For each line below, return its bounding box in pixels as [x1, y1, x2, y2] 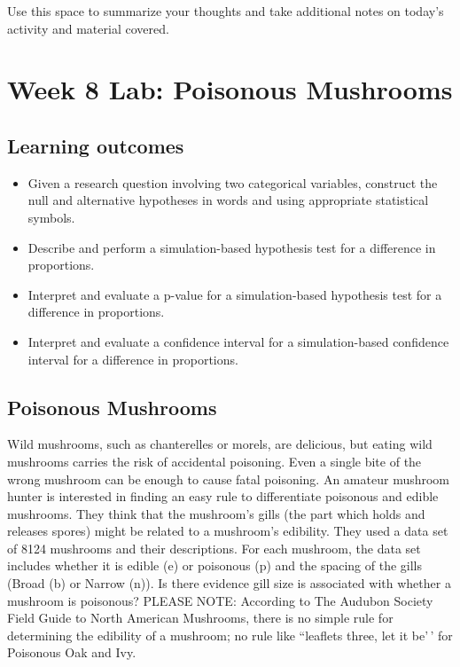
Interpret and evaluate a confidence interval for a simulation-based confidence [27, 332, 449, 350]
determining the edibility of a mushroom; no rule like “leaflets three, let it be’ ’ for [7, 625, 453, 644]
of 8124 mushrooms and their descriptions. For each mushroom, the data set [7, 538, 421, 557]
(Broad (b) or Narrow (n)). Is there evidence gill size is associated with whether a [7, 574, 451, 592]
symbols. [27, 208, 75, 226]
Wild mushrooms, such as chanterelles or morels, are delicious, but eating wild [7, 435, 433, 453]
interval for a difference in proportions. [27, 349, 238, 368]
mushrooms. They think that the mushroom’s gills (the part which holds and [7, 504, 425, 522]
